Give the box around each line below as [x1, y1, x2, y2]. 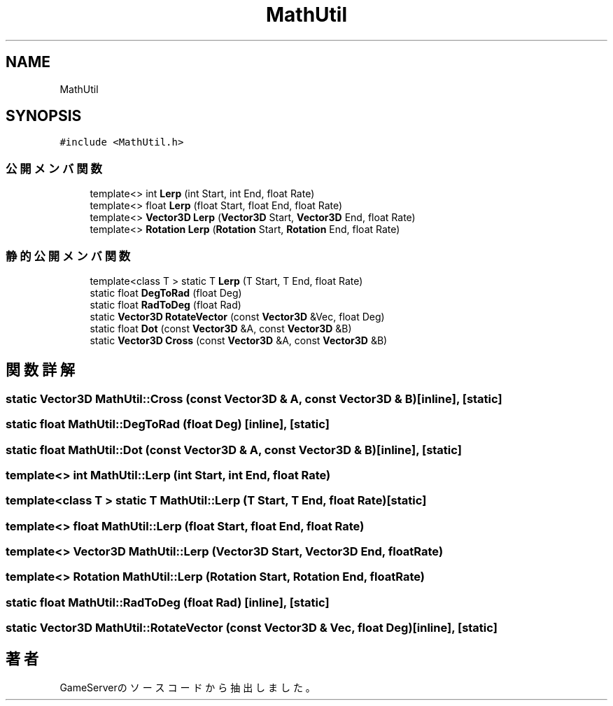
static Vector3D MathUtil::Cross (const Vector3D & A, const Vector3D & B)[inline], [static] [6, 391, 502, 406]
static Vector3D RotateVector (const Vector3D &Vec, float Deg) [90, 310, 385, 323]
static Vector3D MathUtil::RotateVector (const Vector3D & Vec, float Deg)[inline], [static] [6, 621, 498, 635]
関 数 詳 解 [6, 361, 75, 379]
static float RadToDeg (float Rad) [90, 298, 241, 311]
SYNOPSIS [6, 107, 82, 125]
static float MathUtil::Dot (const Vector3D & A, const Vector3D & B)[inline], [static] [6, 442, 462, 457]
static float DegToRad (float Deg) [90, 286, 242, 299]
